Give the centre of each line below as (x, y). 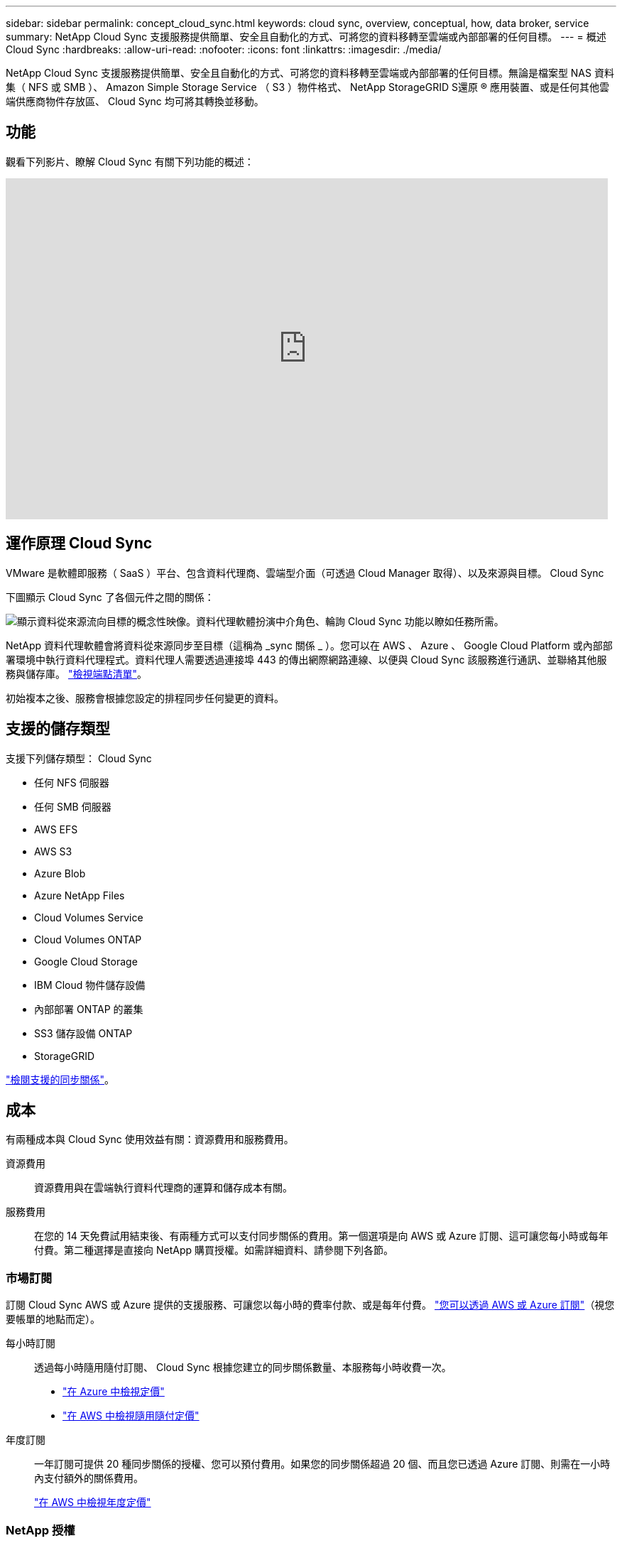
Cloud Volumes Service (89, 917)
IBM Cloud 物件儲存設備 (90, 985)
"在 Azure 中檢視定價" (114, 1392)
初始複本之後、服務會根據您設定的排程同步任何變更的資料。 (145, 698)
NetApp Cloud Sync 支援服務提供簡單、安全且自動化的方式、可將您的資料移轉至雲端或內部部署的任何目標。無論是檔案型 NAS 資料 (310, 73)
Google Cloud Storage (86, 961)
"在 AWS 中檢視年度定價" (93, 1503)
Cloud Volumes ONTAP (88, 939)
